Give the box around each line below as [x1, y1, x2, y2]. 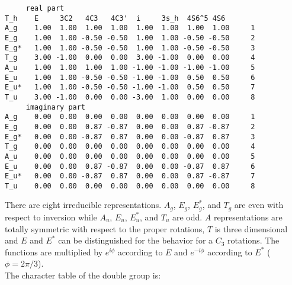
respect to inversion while [5, 210, 97, 223]
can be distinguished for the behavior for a [58, 234, 213, 246]
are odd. [172, 210, 203, 223]
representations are [214, 210, 283, 223]
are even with [234, 198, 284, 211]
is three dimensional [214, 222, 288, 235]
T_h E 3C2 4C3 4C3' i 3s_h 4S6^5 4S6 [5, 14, 226, 23]
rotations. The [227, 234, 280, 246]
